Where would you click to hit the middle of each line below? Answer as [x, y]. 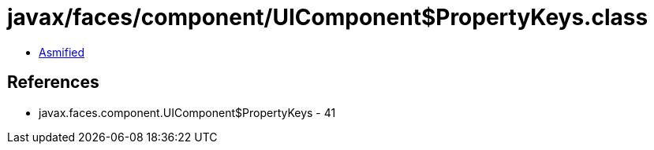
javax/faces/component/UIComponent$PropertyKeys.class [328, 17]
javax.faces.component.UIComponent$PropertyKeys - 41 [187, 112]
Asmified [62, 52]
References [53, 82]
